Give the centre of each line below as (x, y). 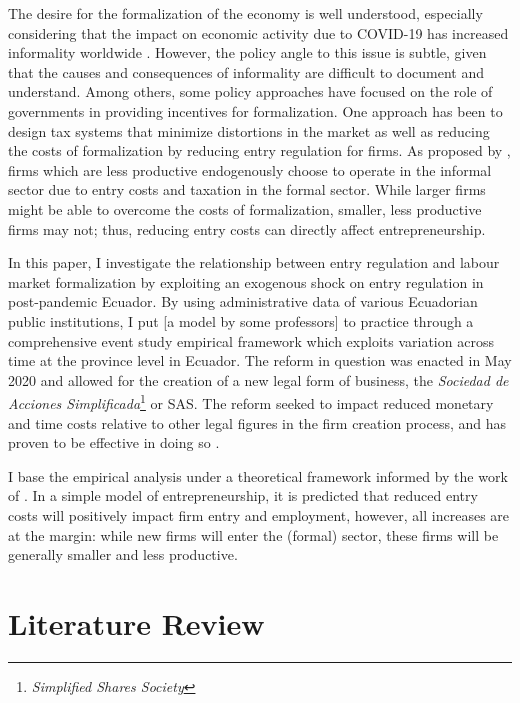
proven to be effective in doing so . (114, 442)
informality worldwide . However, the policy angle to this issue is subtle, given (247, 52)
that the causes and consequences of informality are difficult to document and (246, 71)
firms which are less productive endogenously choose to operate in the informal (250, 169)
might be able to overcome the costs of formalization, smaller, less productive (245, 208)
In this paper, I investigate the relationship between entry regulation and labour (254, 262)
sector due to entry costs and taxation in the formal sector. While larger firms (247, 189)
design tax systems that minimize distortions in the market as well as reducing (249, 130)
